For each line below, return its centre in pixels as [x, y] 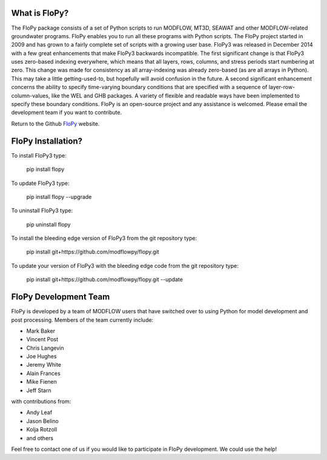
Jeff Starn [39, 390]
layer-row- [282, 87]
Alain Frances [43, 373]
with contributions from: [41, 402]
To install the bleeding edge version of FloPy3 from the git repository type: [104, 238]
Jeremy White [44, 365]
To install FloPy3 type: [39, 155]
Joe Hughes [41, 356]
